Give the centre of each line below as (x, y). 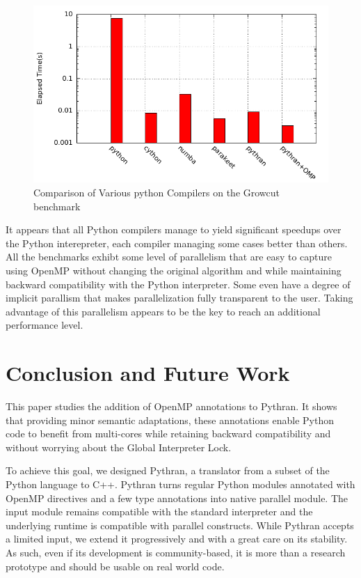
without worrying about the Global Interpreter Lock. (119, 447)
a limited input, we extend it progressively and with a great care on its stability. (177, 539)
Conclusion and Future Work (148, 373)
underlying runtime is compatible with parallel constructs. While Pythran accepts (180, 525)
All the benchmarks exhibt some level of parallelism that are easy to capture (169, 257)
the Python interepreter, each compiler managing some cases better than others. (177, 243)
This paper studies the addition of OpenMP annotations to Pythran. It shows (171, 406)
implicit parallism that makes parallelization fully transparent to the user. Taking (179, 298)
